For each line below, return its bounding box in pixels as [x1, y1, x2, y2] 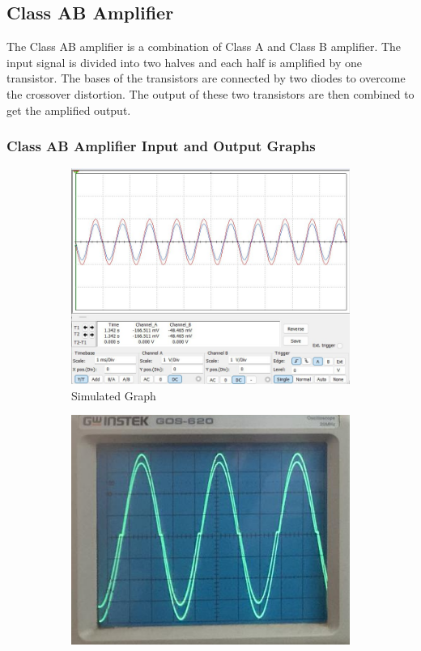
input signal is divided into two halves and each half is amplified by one [6, 53, 362, 70]
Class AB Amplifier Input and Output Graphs [6, 136, 316, 156]
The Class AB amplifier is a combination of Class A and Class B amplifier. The [6, 38, 402, 55]
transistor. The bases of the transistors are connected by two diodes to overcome [6, 70, 406, 87]
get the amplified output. [6, 101, 131, 118]
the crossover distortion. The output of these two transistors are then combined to [6, 85, 415, 102]
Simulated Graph [71, 387, 156, 404]
